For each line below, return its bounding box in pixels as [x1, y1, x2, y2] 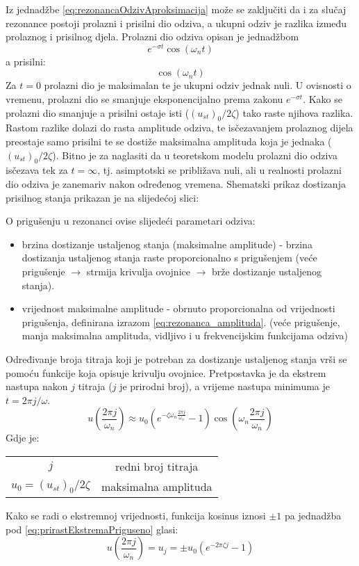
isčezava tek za [6, 163, 68, 177]
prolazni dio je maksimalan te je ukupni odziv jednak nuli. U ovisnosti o [44, 78, 351, 92]
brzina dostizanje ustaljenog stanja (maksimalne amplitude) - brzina [22, 236, 312, 251]
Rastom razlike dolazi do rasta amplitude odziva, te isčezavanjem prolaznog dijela [6, 120, 353, 135]
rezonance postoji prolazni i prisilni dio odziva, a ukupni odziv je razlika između [6, 15, 347, 30]
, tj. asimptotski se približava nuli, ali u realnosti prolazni [97, 163, 342, 177]
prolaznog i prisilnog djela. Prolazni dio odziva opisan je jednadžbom [6, 29, 299, 44]
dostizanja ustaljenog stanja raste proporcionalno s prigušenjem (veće [22, 250, 317, 265]
